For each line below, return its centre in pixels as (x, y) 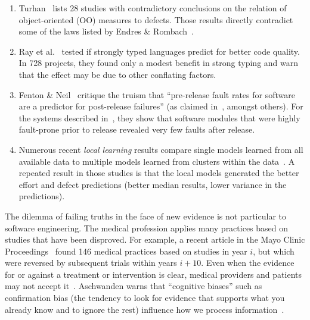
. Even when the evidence (248, 263)
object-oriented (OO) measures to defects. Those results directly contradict (156, 19)
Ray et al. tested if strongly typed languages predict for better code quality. (159, 51)
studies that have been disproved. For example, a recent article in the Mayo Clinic (155, 239)
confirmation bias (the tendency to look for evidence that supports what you (145, 298)
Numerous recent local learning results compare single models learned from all (161, 149)
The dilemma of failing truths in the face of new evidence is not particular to (145, 216)
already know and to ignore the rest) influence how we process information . (145, 309)
